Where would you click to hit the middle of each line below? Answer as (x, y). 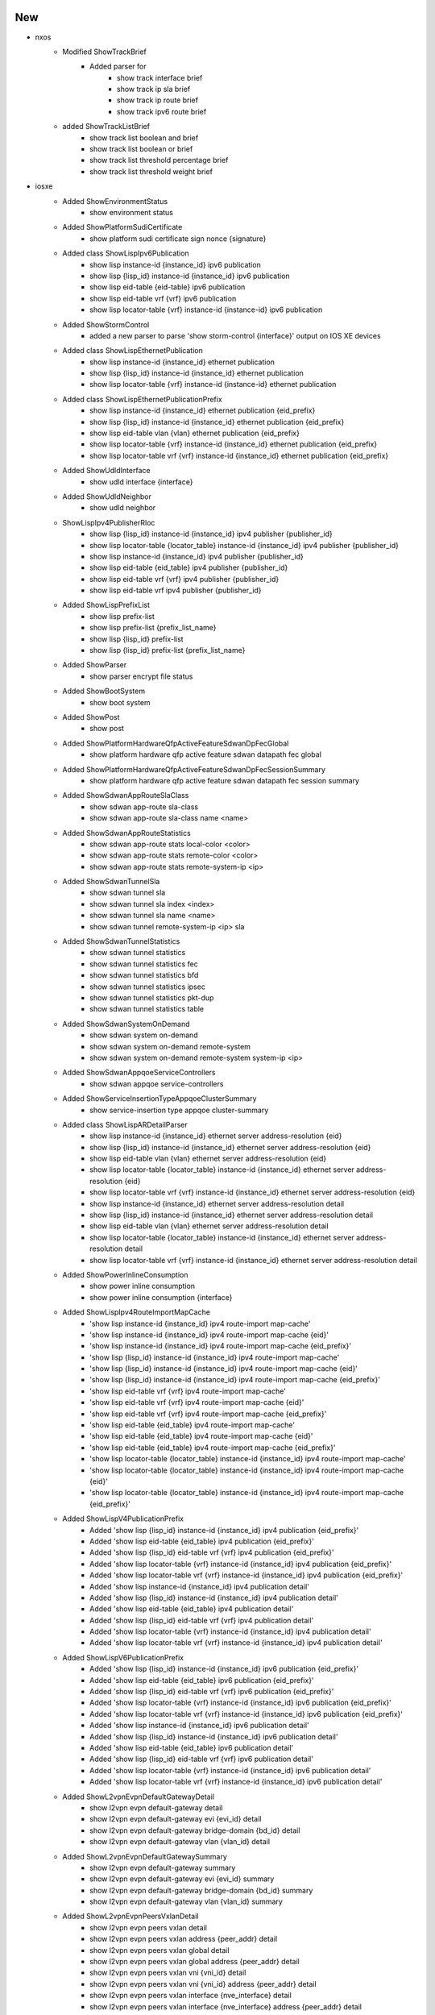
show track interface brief (160, 77)
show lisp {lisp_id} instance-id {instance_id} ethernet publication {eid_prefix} (217, 422)
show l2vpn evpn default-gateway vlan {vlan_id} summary (186, 1901)
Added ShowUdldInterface (106, 471)
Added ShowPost (91, 717)
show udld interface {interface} (141, 482)
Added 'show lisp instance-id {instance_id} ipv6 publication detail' (199, 1726)
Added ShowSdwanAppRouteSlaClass (126, 796)
